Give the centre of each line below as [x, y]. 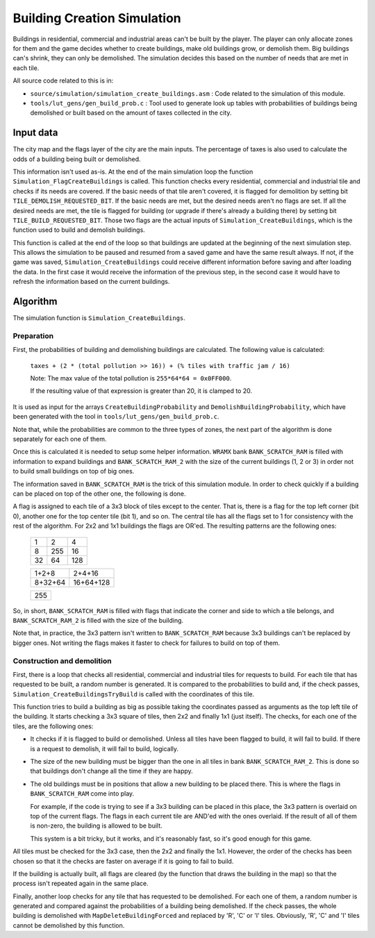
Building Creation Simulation [97, 18]
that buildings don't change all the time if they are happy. [112, 771]
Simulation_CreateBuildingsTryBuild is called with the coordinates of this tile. [134, 694]
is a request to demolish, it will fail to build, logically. [105, 748]
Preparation [33, 335]
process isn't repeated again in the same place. [81, 883]
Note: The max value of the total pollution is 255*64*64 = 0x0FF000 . [131, 378]
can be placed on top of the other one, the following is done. [100, 494]
